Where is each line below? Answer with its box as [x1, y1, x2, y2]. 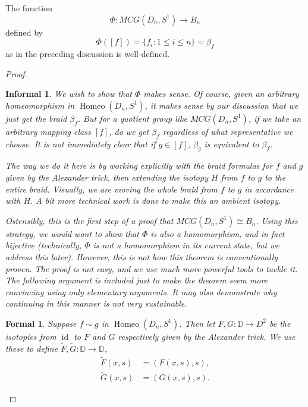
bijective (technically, [5, 239, 82, 251]
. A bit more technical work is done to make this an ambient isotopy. [30, 194, 281, 207]
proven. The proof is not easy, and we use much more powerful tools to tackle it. [5, 262, 298, 275]
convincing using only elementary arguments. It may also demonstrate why [5, 285, 277, 298]
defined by [5, 26, 43, 38]
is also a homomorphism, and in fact [150, 227, 285, 239]
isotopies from [5, 330, 56, 342]
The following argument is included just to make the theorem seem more [5, 274, 268, 286]
